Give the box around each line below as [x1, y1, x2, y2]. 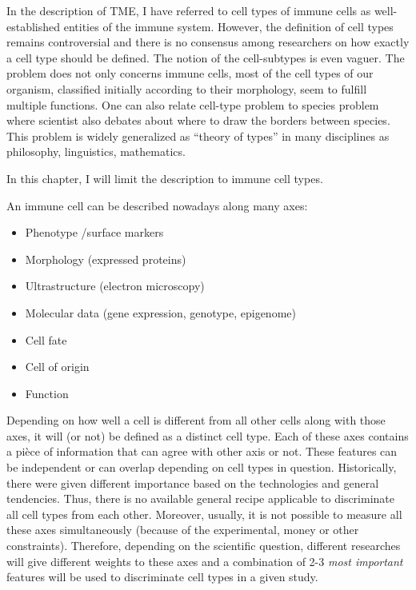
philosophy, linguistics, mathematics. [6, 143, 186, 160]
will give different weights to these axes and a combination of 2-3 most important [6, 552, 403, 569]
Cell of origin [25, 358, 90, 375]
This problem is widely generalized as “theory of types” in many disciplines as [6, 127, 390, 144]
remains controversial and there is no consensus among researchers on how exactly [6, 34, 410, 50]
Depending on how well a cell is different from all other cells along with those [6, 412, 386, 429]
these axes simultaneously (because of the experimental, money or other [6, 521, 359, 538]
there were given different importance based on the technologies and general [6, 474, 379, 491]
